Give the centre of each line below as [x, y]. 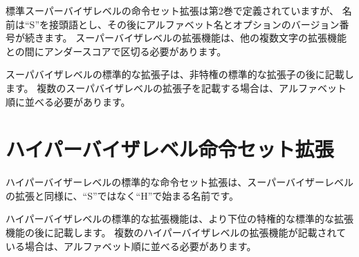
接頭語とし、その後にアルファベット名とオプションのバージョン [194, 24]
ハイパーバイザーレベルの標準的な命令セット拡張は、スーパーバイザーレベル [180, 182]
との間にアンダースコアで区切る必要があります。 [116, 51]
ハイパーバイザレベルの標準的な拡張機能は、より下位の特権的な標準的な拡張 [180, 219]
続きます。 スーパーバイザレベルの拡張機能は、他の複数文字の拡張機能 [185, 38]
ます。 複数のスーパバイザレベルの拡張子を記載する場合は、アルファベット [176, 87]
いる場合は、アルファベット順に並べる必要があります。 [131, 246]
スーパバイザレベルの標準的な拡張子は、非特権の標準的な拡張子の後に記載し [180, 74]
